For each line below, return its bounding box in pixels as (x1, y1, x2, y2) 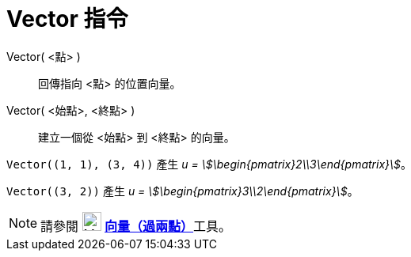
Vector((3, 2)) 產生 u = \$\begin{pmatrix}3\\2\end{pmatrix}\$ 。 (6, 183, 359, 198)
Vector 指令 (6, 6, 128, 32)
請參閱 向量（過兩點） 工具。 (40, 217, 232, 234)
